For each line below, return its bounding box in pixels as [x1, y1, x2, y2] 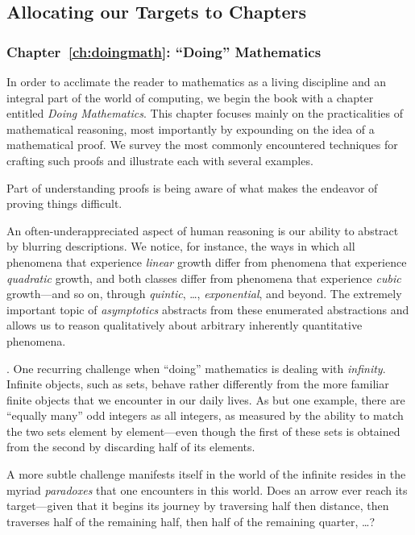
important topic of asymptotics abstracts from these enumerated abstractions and [6, 301, 409, 317]
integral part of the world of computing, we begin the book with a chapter [6, 89, 374, 106]
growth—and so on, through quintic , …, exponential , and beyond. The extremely [6, 285, 402, 302]
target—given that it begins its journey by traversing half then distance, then [6, 497, 389, 514]
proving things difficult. [6, 195, 122, 212]
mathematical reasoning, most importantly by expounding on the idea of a [6, 120, 375, 137]
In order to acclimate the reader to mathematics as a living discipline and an [6, 73, 386, 89]
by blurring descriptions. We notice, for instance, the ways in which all [6, 238, 355, 255]
